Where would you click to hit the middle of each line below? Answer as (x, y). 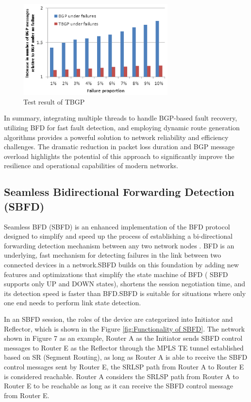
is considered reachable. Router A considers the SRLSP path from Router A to (121, 376)
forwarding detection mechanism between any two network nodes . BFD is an (119, 245)
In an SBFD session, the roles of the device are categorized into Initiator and (118, 319)
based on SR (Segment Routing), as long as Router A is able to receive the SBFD (126, 357)
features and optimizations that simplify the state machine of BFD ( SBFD (116, 274)
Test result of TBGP (54, 101)
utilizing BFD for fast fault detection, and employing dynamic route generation (122, 128)
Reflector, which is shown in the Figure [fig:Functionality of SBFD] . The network (125, 328)
